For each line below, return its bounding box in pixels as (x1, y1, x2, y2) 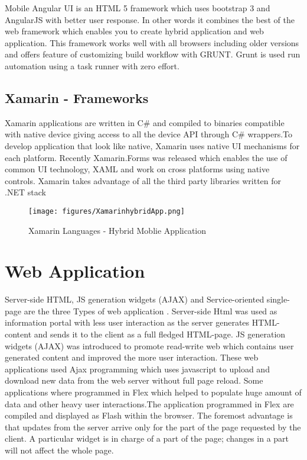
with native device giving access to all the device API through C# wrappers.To (5, 128, 293, 140)
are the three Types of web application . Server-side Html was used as (24, 304, 277, 317)
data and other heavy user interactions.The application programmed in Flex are (5, 397, 294, 410)
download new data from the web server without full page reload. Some (5, 374, 263, 387)
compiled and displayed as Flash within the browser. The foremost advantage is (5, 409, 293, 422)
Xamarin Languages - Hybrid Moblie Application (28, 224, 206, 236)
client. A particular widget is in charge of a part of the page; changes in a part (5, 432, 289, 445)
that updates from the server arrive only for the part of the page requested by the (5, 420, 301, 433)
